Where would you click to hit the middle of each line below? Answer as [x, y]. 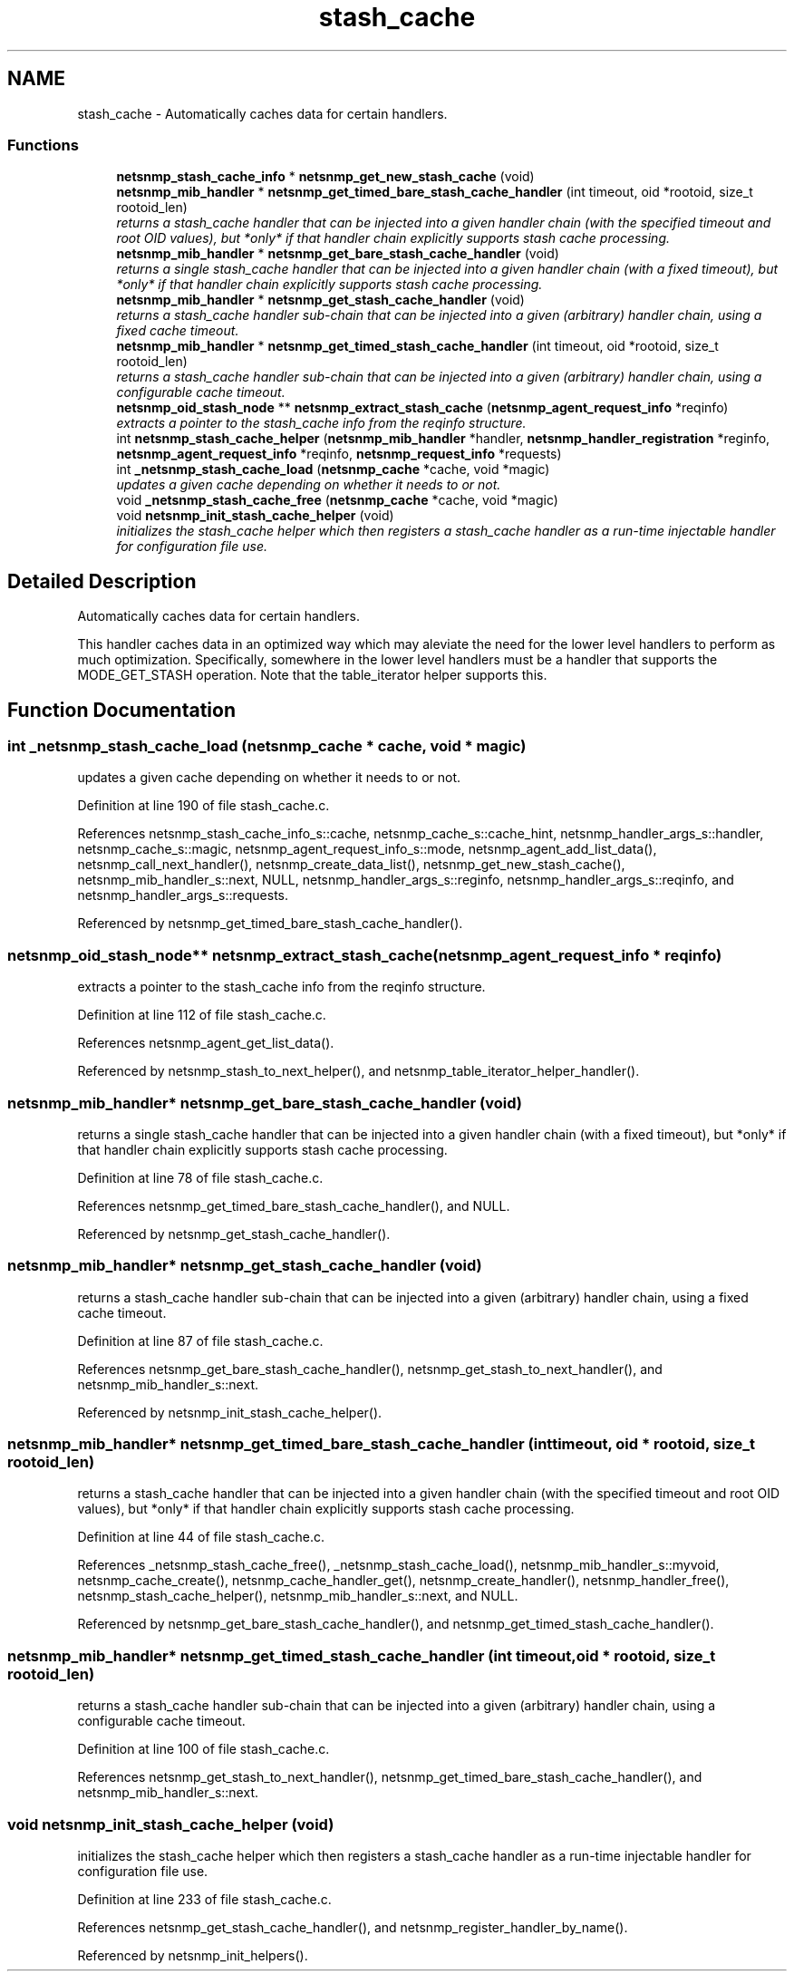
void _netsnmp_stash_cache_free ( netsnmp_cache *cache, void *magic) [337, 500]
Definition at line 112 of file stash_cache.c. [202, 1015]
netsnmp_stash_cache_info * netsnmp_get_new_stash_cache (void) [325, 177]
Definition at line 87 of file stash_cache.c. [200, 1340]
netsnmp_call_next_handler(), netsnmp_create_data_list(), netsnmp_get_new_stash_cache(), [351, 865]
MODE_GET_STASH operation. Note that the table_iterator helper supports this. [312, 675]
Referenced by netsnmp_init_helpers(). [193, 1955]
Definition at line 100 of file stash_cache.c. [203, 1749]
